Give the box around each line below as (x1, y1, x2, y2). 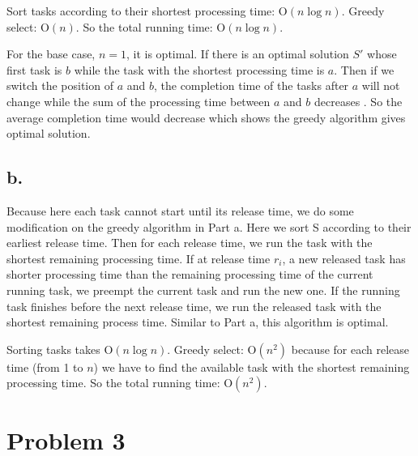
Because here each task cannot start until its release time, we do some (6, 202, 354, 219)
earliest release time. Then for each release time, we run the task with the (6, 234, 373, 251)
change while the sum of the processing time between (6, 92, 271, 109)
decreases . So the (313, 92, 403, 109)
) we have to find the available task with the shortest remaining (93, 358, 410, 375)
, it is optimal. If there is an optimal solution (126, 45, 349, 62)
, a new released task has (282, 249, 406, 266)
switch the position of (6, 77, 113, 94)
